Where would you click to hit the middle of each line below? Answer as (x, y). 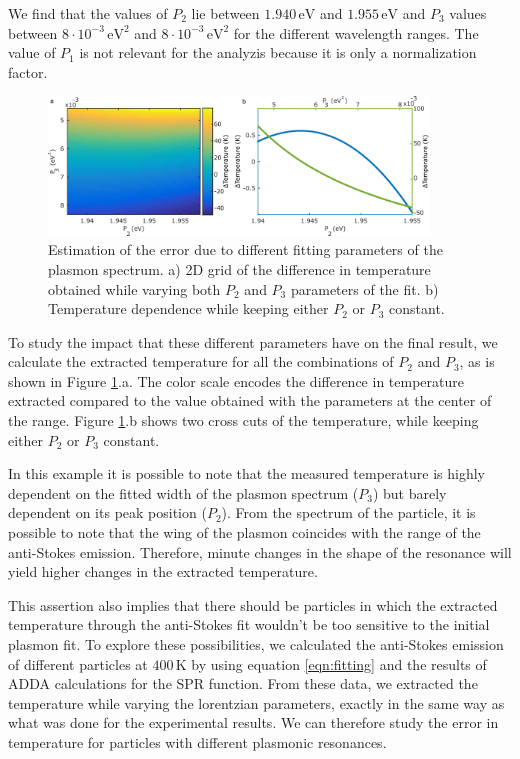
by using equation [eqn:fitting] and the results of (339, 663)
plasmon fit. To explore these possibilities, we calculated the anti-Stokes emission (256, 644)
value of (32, 52)
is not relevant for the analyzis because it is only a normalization (278, 52)
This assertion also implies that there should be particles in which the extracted (253, 604)
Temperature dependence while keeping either (188, 308)
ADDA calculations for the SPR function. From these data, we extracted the (243, 683)
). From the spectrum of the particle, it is (348, 512)
